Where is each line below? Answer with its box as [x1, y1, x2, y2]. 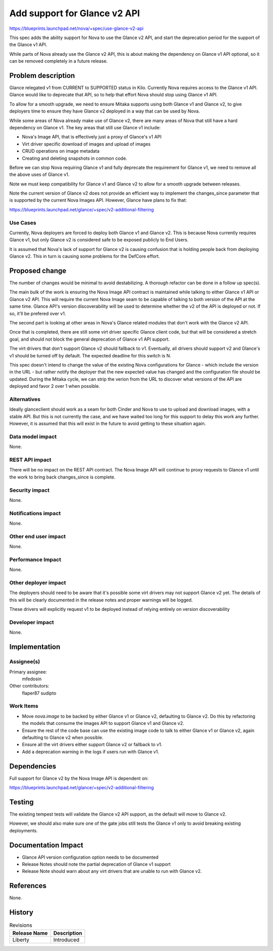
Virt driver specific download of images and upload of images [22, 141, 151, 147]
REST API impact [9, 456, 52, 463]
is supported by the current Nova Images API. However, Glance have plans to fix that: [9, 197, 187, 203]
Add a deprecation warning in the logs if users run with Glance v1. [22, 748, 159, 755]
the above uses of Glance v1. [9, 171, 70, 177]
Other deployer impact [9, 579, 66, 587]
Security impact [9, 487, 50, 494]
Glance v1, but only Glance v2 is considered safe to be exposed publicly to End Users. [9, 237, 189, 243]
